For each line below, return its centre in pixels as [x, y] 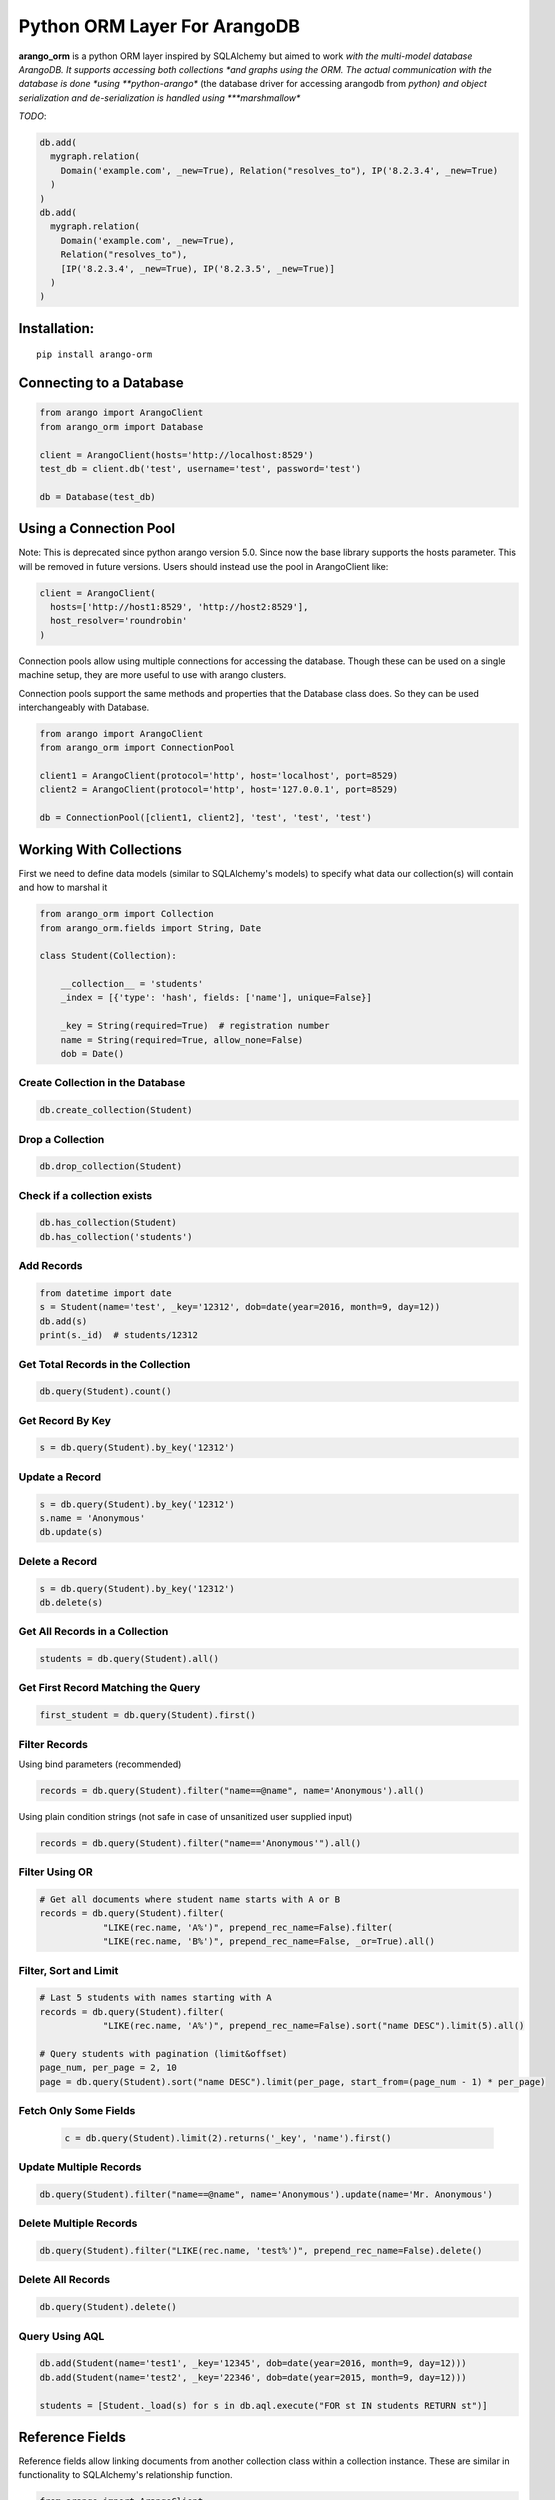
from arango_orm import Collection [126, 914]
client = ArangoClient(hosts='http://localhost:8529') [176, 454]
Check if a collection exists [85, 1195]
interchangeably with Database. [84, 707]
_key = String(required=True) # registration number [195, 1026]
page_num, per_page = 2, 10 [108, 2068]
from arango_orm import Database [121, 426]
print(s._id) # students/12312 [119, 1335]
